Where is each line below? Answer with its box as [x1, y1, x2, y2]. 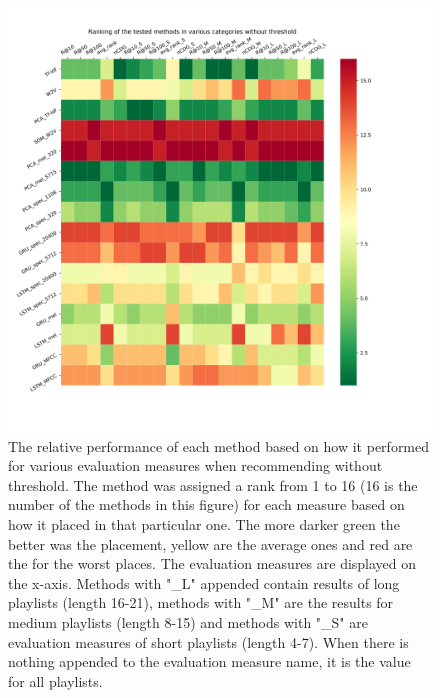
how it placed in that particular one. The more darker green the [8, 513, 400, 534]
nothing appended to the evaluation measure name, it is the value [8, 651, 411, 672]
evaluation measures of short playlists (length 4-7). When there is [8, 631, 409, 652]
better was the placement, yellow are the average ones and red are [8, 533, 413, 554]
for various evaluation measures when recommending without [8, 455, 383, 476]
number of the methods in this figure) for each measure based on [8, 494, 405, 515]
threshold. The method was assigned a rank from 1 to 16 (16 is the [8, 474, 418, 495]
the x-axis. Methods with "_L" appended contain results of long [8, 572, 400, 593]
